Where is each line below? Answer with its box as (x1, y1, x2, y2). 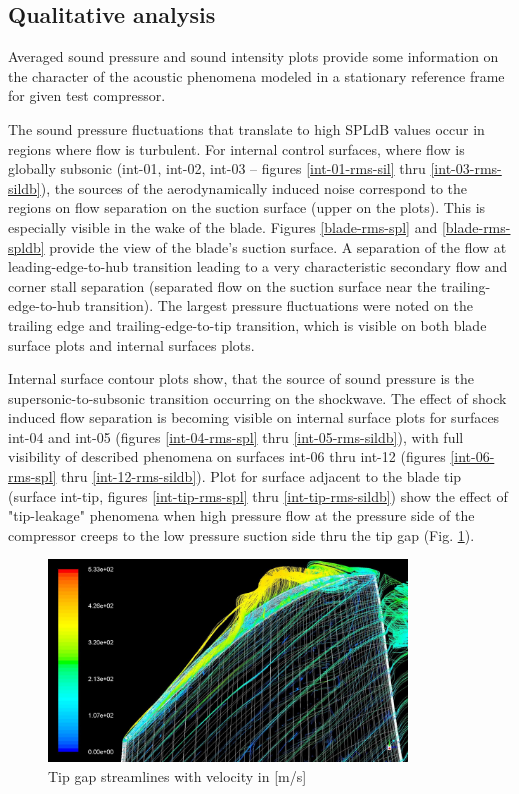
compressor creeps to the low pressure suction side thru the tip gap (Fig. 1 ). (8, 524, 475, 545)
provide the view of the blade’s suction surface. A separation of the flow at (49, 236, 507, 257)
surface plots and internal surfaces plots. (8, 334, 255, 355)
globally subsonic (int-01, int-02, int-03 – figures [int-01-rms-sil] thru (8, 158, 426, 179)
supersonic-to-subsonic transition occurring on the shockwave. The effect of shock (8, 387, 507, 408)
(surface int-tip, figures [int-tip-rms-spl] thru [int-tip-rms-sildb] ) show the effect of (8, 485, 508, 506)
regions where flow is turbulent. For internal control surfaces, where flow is (8, 138, 465, 159)
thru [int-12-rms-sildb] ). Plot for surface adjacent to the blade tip (61, 466, 462, 487)
